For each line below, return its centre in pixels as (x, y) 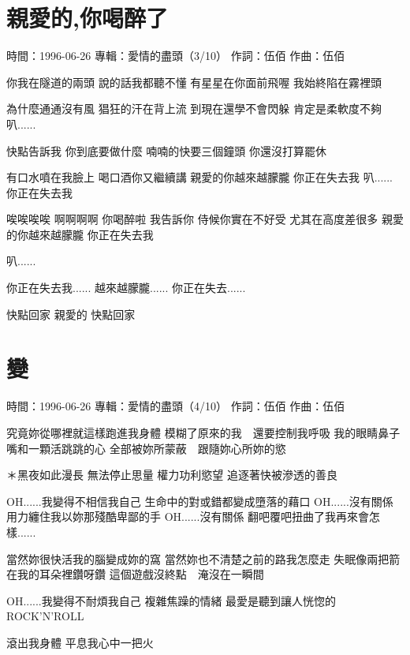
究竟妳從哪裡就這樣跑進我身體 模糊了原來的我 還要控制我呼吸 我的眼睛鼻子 (203, 432)
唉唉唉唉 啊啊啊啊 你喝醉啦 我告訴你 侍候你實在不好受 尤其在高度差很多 (192, 219)
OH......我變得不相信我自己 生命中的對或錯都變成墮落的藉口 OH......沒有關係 (200, 501)
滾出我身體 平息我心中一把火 (80, 642)
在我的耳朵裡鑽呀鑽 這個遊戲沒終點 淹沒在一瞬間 (135, 574)
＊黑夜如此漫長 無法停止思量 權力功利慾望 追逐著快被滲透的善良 (172, 475)
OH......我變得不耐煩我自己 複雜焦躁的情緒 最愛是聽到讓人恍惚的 (171, 600)
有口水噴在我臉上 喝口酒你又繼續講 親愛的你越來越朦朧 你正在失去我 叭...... (199, 177)
